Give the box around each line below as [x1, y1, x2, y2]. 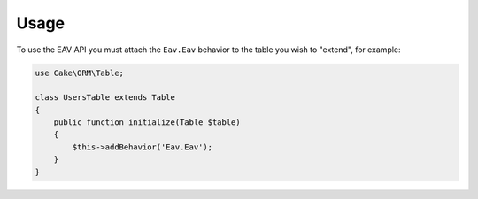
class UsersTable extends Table [35, 93, 176, 103]
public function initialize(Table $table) [53, 118, 241, 127]
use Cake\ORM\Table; [35, 67, 124, 78]
